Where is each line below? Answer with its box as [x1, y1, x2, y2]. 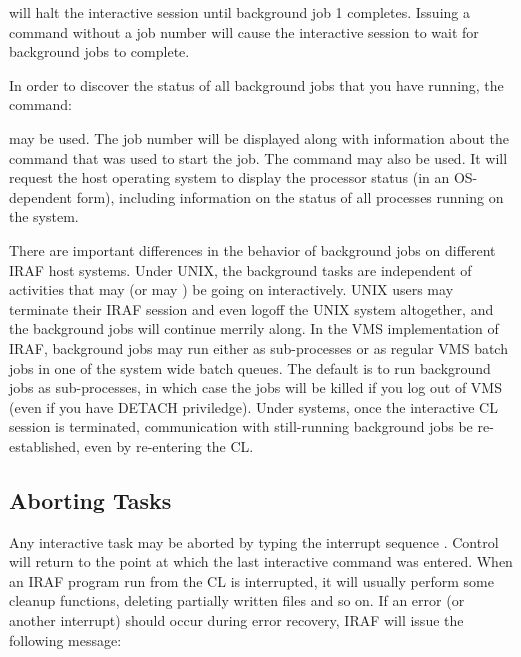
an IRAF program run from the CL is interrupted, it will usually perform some [9, 570, 494, 591]
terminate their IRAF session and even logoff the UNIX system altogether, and [9, 298, 494, 319]
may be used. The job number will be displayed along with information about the [9, 127, 509, 148]
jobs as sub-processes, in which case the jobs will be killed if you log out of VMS [9, 377, 502, 398]
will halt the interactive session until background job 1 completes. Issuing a [9, 2, 470, 22]
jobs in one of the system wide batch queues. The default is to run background [9, 357, 491, 378]
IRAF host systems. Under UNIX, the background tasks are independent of [9, 259, 472, 280]
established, [9, 435, 80, 456]
